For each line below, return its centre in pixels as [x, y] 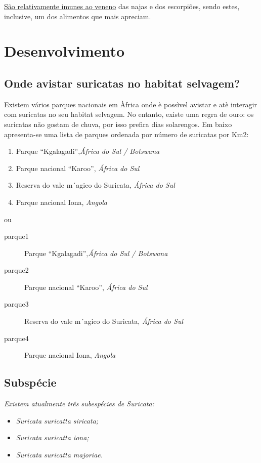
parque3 [16, 304]
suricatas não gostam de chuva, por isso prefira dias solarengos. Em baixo [118, 124]
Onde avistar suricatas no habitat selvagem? [122, 83]
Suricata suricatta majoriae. [59, 454]
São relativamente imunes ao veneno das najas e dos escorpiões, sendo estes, [122, 6]
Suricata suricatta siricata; [57, 420]
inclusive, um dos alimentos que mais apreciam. [78, 16]
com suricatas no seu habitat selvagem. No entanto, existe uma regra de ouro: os [129, 114]
